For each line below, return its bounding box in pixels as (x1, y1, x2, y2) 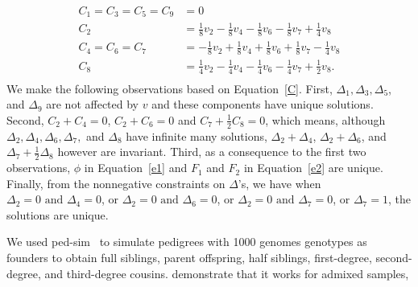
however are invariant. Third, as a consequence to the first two (57, 143, 366, 160)
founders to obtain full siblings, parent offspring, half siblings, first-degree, (6, 249, 372, 266)
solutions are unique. (6, 206, 109, 223)
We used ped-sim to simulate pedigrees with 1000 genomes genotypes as (6, 233, 367, 250)
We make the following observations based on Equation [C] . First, (6, 80, 333, 96)
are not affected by (46, 96, 139, 113)
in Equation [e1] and (84, 159, 188, 176)
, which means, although (265, 111, 386, 128)
